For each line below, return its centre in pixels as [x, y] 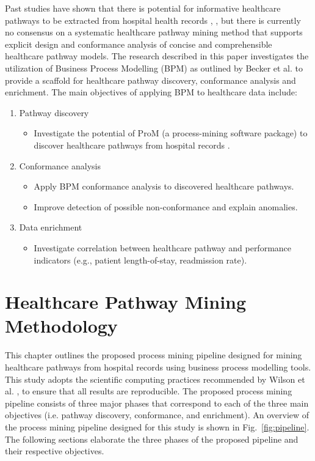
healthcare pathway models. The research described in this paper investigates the [157, 56]
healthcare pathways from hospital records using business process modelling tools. [158, 367]
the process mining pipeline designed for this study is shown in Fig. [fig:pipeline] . [157, 426]
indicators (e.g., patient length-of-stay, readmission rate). [140, 260]
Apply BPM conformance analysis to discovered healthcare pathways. [164, 186]
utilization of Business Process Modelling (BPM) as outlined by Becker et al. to [154, 68]
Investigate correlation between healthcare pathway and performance [163, 247]
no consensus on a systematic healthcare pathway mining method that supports [154, 32]
